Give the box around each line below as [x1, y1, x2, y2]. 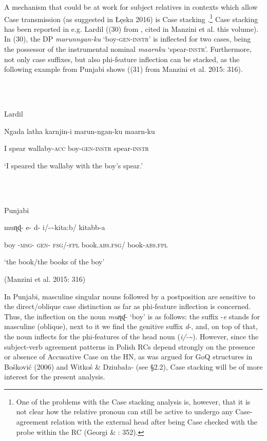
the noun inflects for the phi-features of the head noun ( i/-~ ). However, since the [4, 331, 259, 341]
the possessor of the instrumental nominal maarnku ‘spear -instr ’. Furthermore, [4, 44, 252, 54]
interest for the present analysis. [4, 371, 105, 382]
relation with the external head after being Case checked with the [51, 416, 257, 427]
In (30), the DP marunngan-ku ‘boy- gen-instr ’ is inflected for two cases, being [4, 33, 251, 44]
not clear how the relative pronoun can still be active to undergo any [16, 406, 233, 417]
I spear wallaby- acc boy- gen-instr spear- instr [4, 143, 149, 154]
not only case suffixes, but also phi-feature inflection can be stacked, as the [4, 53, 240, 64]
